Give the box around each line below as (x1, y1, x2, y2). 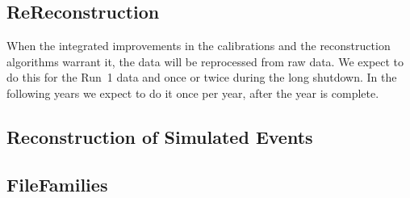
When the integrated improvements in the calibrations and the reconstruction (6, 37, 391, 54)
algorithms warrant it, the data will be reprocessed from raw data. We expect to (6, 53, 404, 70)
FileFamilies (6, 171, 108, 196)
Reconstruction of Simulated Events (6, 124, 313, 149)
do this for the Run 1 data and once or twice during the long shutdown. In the (6, 69, 397, 86)
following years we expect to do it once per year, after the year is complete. (6, 84, 379, 101)
